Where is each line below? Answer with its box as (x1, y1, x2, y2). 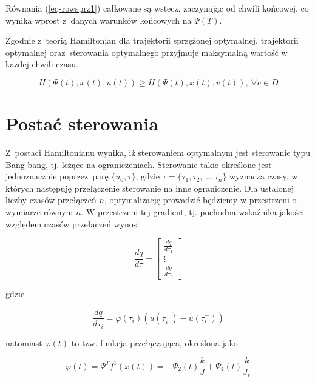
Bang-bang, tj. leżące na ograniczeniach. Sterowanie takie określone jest (5, 158, 272, 170)
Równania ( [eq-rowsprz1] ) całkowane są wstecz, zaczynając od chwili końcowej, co (5, 2, 309, 14)
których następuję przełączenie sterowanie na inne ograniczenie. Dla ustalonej (5, 181, 294, 194)
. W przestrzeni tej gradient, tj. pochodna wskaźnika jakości (81, 206, 305, 218)
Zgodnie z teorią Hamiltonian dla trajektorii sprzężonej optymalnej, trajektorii (5, 34, 299, 47)
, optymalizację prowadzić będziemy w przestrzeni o (104, 193, 297, 206)
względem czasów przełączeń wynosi (5, 217, 140, 230)
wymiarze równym (5, 206, 73, 218)
